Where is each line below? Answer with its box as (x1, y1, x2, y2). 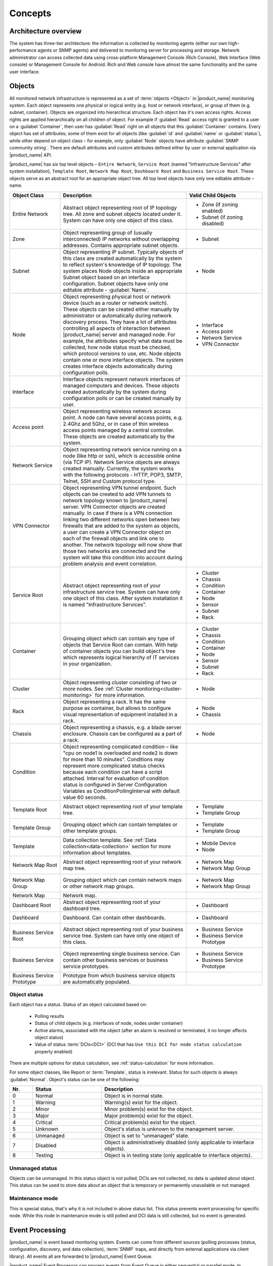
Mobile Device (202, 840, 236, 847)
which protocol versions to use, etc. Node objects (63, 350, 181, 357)
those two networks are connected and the (63, 547, 166, 555)
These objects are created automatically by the (63, 433, 175, 440)
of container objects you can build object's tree (63, 647, 176, 654)
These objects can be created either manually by (63, 305, 179, 312)
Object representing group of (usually (63, 229, 153, 236)
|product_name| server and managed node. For (63, 331, 175, 338)
